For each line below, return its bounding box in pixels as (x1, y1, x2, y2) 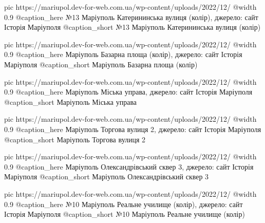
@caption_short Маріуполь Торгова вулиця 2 (4, 134, 146, 144)
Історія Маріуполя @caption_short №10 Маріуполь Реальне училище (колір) (4, 209, 245, 219)
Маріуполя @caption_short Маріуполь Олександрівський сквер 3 (4, 171, 209, 182)
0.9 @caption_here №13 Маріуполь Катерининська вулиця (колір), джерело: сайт (4, 11, 258, 22)
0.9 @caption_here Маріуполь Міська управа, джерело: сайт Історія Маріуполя (4, 86, 253, 97)
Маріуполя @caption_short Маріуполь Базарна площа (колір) (4, 59, 198, 69)
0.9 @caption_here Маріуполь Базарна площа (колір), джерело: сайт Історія (4, 49, 242, 60)
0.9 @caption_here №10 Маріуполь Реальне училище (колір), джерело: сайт (4, 198, 243, 209)
